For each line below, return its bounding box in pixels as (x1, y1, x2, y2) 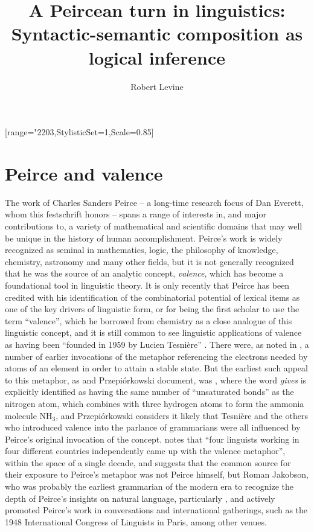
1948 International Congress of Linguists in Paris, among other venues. (5, 515, 267, 528)
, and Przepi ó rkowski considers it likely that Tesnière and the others (56, 409, 308, 421)
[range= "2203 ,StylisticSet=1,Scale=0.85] (5, 126, 154, 138)
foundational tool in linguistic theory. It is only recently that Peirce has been (5, 278, 290, 291)
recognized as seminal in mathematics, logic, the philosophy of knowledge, (5, 243, 278, 256)
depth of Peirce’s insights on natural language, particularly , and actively (5, 492, 275, 504)
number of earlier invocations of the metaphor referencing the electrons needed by (5, 350, 308, 362)
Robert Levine (130, 80, 184, 92)
